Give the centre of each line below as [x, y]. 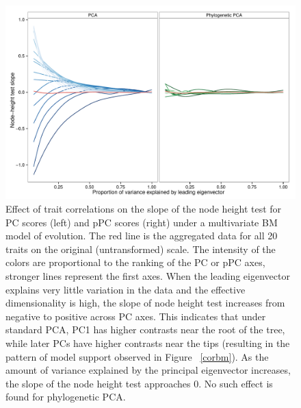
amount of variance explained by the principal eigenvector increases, [148, 370]
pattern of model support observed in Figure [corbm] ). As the [137, 356]
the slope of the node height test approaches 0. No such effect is [139, 383]
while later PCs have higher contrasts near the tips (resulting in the [148, 343]
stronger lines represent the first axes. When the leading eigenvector [148, 275]
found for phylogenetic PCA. [66, 397]
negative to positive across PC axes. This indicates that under [136, 316]
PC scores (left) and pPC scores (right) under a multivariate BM [142, 222]
